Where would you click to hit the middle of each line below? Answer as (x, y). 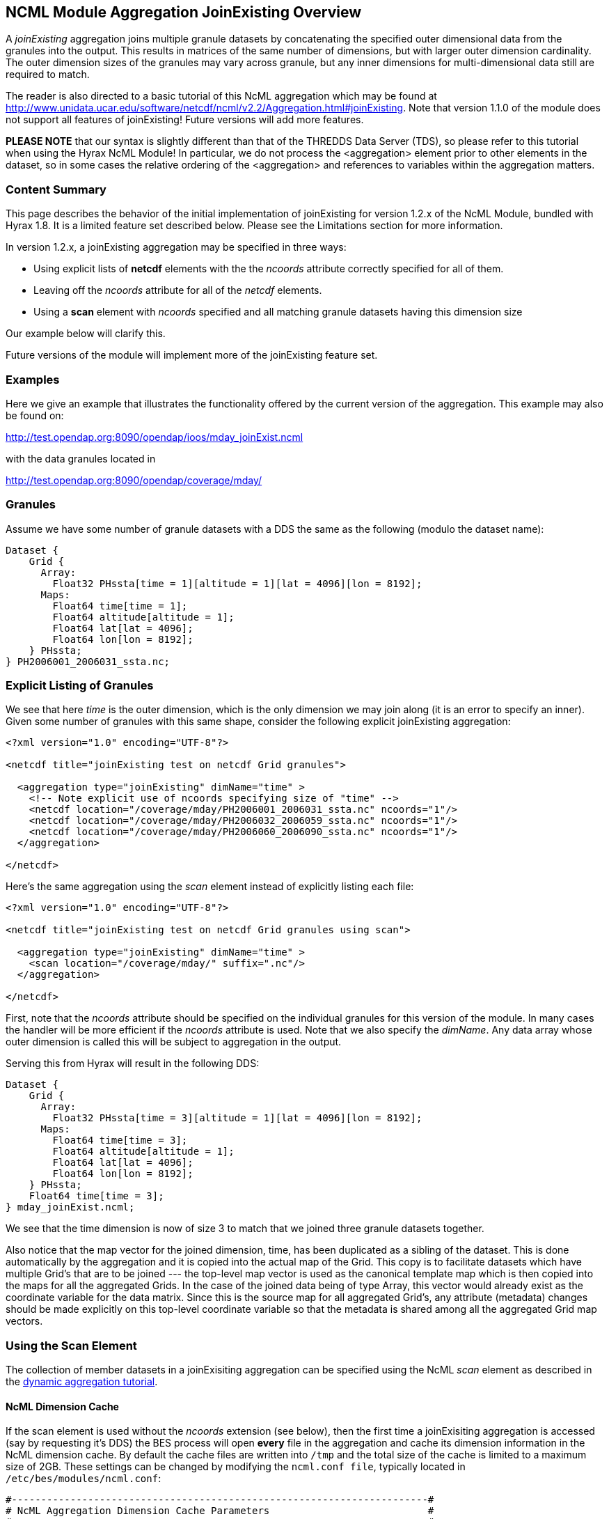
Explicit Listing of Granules (80, 686)
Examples (33, 379)
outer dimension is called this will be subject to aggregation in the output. (174, 1042)
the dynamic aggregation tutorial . (82, 1382)
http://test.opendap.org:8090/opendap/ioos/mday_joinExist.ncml (155, 437)
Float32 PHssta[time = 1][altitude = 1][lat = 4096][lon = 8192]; (237, 583)
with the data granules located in (81, 458)
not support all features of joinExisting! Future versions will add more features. (185, 120)
